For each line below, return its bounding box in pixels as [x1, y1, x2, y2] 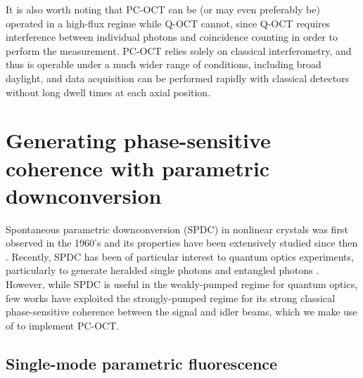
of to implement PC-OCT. [6, 318, 120, 332]
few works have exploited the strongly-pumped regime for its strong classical [6, 290, 336, 305]
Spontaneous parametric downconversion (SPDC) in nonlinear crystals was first [6, 221, 348, 236]
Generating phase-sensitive [6, 126, 271, 155]
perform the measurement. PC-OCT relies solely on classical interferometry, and [6, 43, 352, 58]
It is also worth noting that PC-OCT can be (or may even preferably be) [6, 2, 320, 16]
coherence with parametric [6, 153, 270, 182]
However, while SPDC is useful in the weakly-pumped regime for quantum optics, [6, 277, 358, 292]
